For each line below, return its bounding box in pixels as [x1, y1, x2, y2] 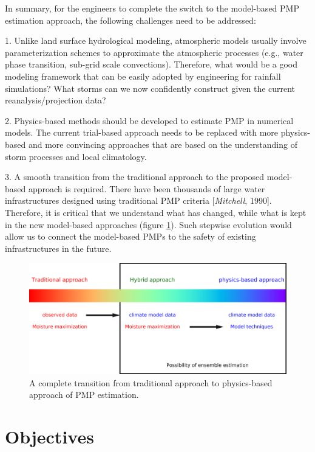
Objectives [5, 424, 94, 449]
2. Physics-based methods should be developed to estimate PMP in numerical [5, 114, 294, 127]
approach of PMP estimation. [29, 388, 139, 401]
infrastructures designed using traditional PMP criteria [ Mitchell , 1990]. [5, 194, 272, 207]
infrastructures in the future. [5, 242, 112, 254]
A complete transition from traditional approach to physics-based [29, 376, 273, 389]
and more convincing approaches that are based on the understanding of [28, 137, 297, 150]
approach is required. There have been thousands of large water [28, 182, 265, 195]
